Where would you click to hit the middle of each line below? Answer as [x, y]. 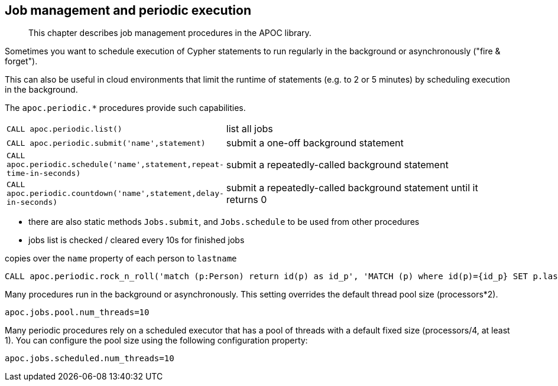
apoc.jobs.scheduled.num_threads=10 [90, 359]
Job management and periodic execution [128, 10]
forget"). [21, 61]
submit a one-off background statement [315, 143]
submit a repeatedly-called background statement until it [352, 187]
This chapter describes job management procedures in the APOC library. [170, 33]
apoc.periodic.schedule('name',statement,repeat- [115, 165]
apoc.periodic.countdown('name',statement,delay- [115, 194]
